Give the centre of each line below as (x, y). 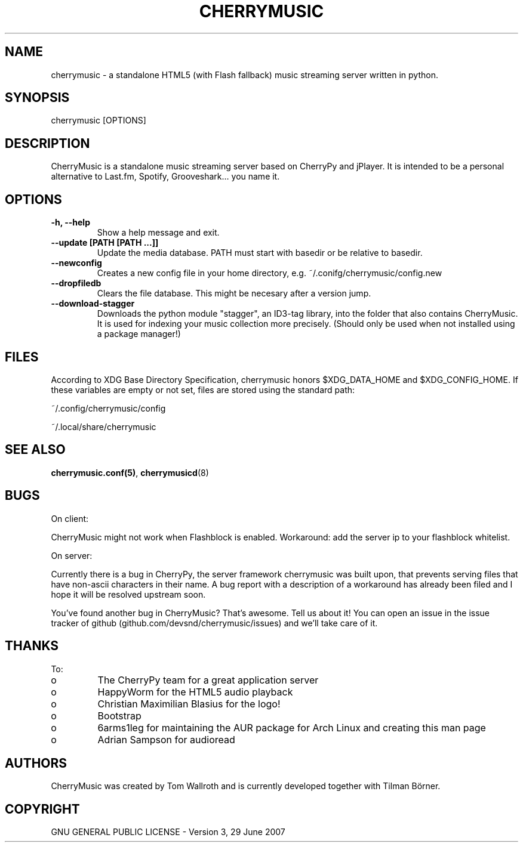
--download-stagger (93, 304)
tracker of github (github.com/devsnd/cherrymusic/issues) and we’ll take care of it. (214, 623)
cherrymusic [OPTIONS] (99, 120)
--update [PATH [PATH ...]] (105, 243)
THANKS (32, 646)
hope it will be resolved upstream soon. (128, 594)
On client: (70, 518)
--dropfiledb (76, 283)
